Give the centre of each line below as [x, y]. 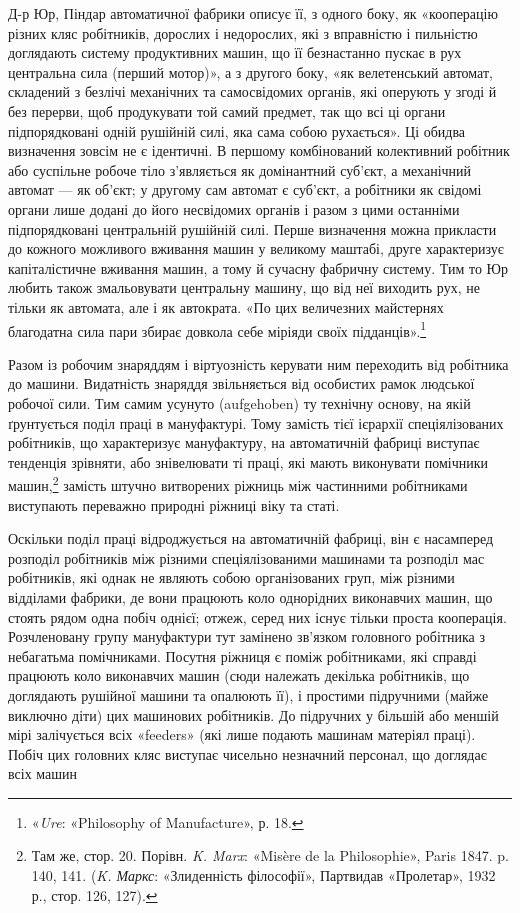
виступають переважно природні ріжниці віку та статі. [174, 504]
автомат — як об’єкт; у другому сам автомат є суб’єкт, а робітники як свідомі [245, 189]
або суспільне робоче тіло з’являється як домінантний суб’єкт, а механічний [240, 169]
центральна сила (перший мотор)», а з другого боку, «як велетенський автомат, [250, 71]
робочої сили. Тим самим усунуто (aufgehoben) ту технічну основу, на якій [239, 402]
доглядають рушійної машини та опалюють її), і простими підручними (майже [248, 694]
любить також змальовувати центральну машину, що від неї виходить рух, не [244, 287]
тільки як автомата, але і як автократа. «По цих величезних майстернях [226, 306]
